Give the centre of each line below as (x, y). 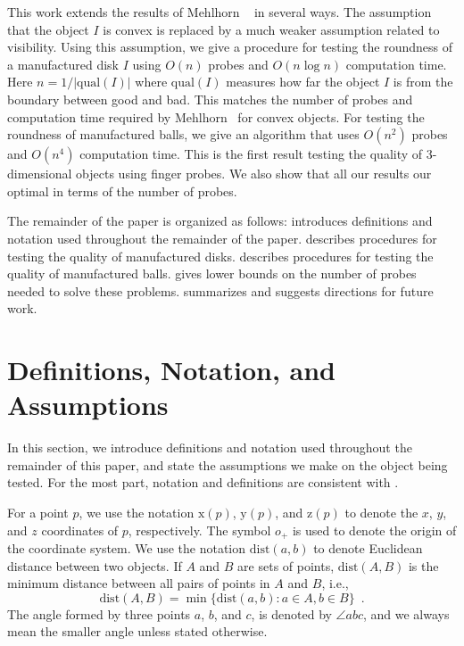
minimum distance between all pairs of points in (139, 583)
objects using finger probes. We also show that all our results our (254, 174)
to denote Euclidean (368, 548)
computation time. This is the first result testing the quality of (251, 154)
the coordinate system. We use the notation (127, 548)
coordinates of (80, 530)
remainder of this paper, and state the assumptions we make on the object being (228, 464)
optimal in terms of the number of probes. (122, 190)
